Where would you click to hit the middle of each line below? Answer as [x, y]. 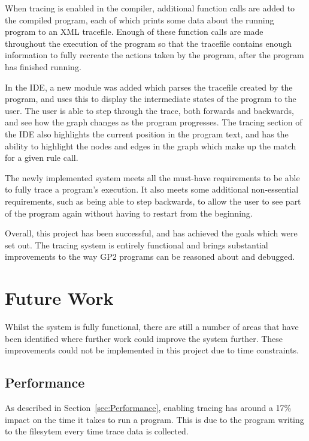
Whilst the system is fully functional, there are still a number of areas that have [152, 326]
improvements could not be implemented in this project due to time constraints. [152, 350]
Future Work [59, 298]
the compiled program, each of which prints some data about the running [140, 19]
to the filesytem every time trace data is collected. [97, 431]
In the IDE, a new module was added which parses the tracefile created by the [149, 87]
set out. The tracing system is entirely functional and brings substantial [137, 244]
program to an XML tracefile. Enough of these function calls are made [134, 31]
